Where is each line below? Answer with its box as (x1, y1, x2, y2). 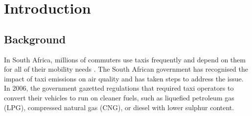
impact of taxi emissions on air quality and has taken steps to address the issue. (4, 73, 244, 83)
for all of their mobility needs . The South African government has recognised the (4, 64, 248, 74)
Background (4, 31, 66, 46)
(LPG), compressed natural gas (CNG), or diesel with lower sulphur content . (4, 102, 234, 112)
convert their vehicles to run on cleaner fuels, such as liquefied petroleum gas (4, 92, 234, 102)
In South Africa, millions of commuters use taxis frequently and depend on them (4, 54, 246, 64)
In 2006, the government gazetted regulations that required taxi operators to (4, 83, 234, 93)
